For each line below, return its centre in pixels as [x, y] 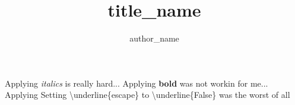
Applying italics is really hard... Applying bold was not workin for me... [137, 83]
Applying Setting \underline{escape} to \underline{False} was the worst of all [147, 95]
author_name [154, 38]
